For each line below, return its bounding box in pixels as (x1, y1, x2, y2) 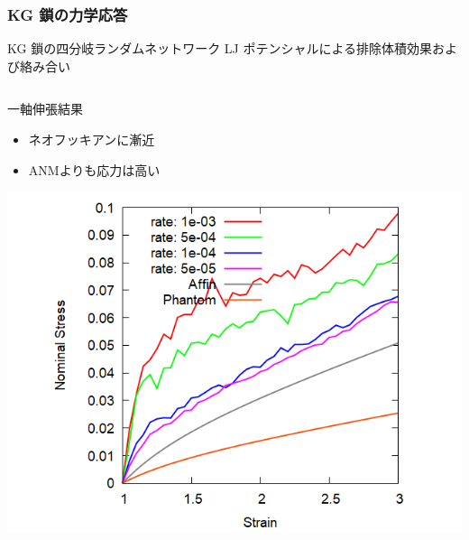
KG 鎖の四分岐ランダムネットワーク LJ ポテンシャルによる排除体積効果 (7, 39, 433, 58)
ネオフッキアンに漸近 (28, 130, 155, 148)
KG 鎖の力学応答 (7, 3, 128, 25)
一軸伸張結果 (7, 99, 83, 118)
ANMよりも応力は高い (28, 160, 161, 179)
